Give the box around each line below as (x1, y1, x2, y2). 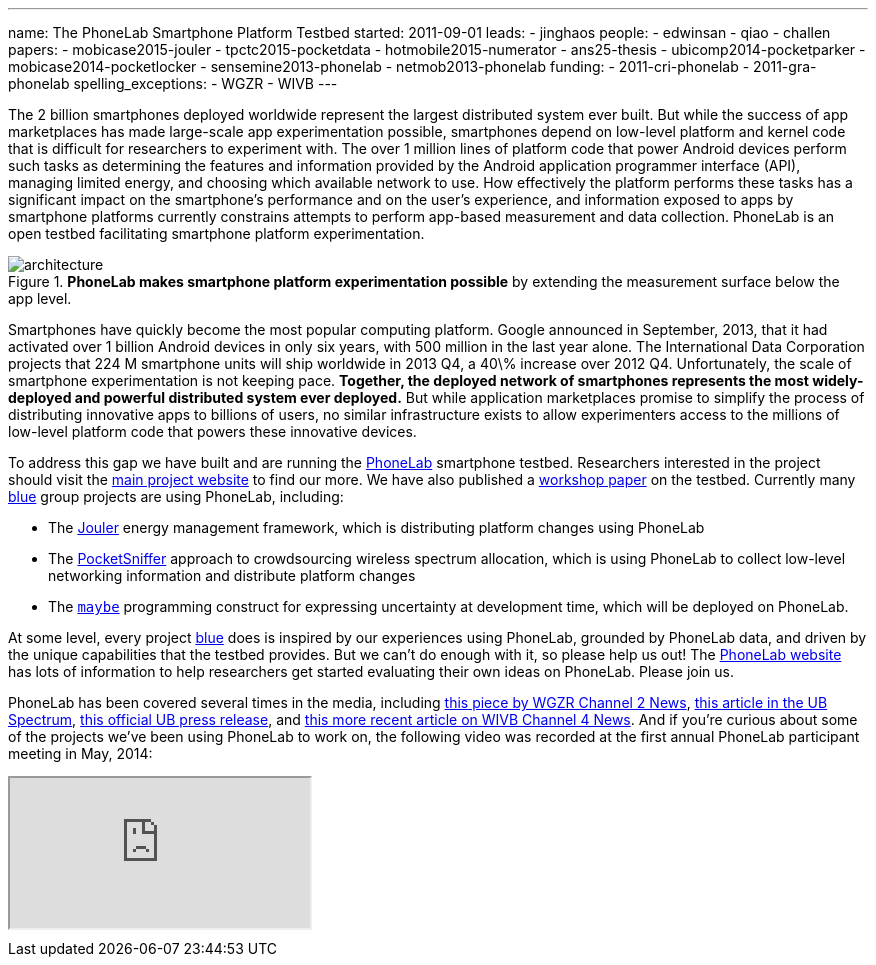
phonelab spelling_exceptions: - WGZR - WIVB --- (8, 75, 338, 92)
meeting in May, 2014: (8, 745, 153, 762)
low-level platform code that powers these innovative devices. (8, 423, 417, 440)
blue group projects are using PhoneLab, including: (8, 488, 344, 505)
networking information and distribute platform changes (48, 567, 416, 584)
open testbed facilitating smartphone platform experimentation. (8, 225, 425, 242)
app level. (8, 290, 72, 307)
